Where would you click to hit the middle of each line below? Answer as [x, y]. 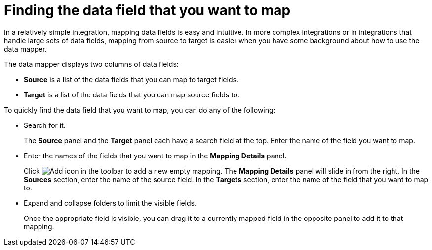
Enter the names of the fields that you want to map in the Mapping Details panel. [155, 156]
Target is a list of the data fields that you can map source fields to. [132, 94]
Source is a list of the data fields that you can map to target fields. [131, 79]
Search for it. [45, 125]
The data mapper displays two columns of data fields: [91, 64]
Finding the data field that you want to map [147, 10]
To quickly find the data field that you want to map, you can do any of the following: [140, 110]
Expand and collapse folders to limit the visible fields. [110, 203]
